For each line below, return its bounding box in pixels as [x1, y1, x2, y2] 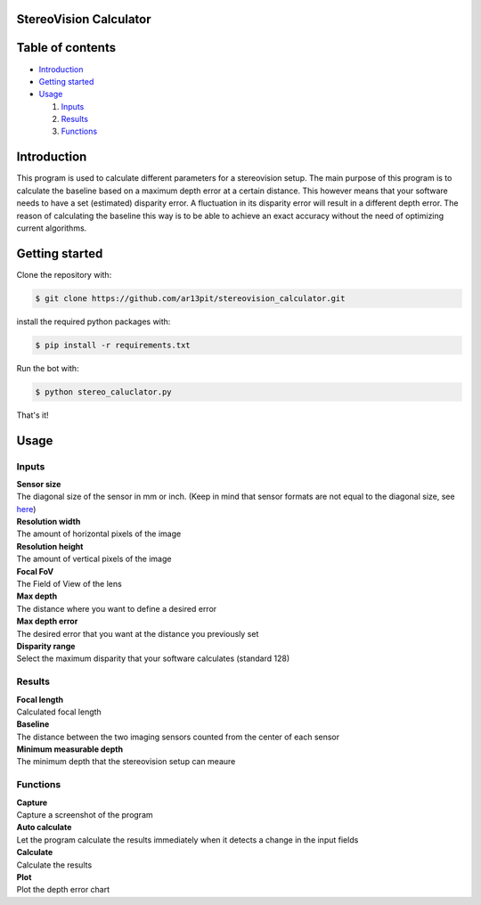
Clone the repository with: [16, 269, 112, 280]
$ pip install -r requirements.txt [35, 339, 191, 350]
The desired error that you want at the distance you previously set [16, 628, 259, 639]
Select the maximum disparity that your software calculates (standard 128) [16, 653, 289, 664]
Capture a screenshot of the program [16, 810, 153, 820]
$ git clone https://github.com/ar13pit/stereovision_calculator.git [35, 293, 346, 303]
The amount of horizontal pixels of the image [16, 528, 182, 539]
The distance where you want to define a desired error [16, 603, 217, 614]
